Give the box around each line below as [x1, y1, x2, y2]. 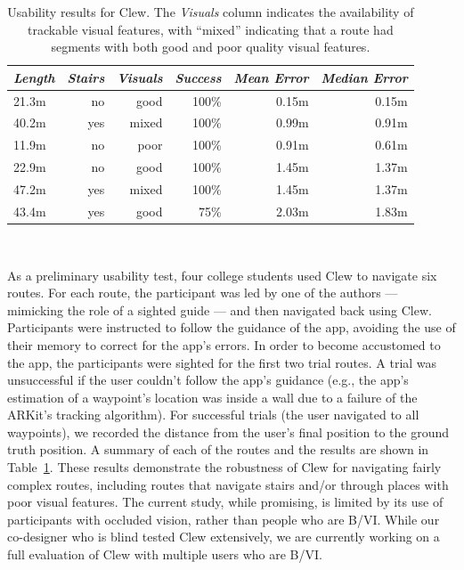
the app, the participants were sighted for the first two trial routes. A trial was [7, 353, 437, 371]
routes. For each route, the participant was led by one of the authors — [7, 283, 398, 302]
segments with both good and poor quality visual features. [51, 37, 370, 56]
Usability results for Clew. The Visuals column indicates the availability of [7, 3, 414, 20]
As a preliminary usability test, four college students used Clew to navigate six [7, 265, 437, 284]
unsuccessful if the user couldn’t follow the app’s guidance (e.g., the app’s [7, 370, 409, 389]
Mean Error [233, 68, 309, 86]
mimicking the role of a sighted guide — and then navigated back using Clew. [7, 300, 432, 319]
